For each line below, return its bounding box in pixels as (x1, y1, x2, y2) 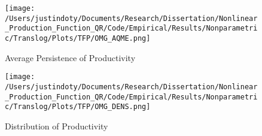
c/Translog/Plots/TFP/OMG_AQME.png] (5, 34, 151, 43)
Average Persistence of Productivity (5, 51, 136, 64)
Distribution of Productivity (5, 119, 108, 132)
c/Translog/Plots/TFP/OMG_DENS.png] (5, 102, 151, 111)
